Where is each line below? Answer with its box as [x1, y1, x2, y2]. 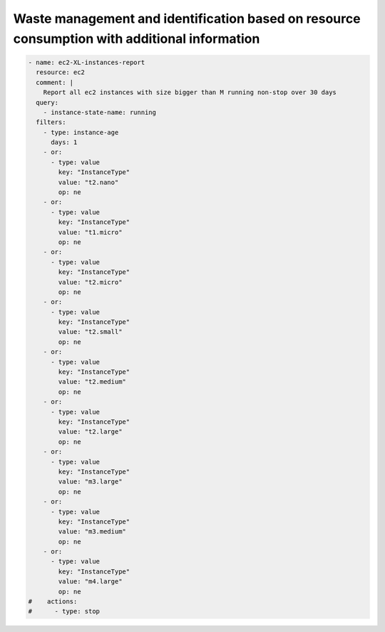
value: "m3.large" [58, 478, 123, 486]
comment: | [36, 78, 74, 86]
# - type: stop [28, 607, 100, 616]
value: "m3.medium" [58, 528, 126, 536]
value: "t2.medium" [58, 378, 126, 386]
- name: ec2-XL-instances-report [28, 58, 145, 66]
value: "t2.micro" [58, 278, 123, 286]
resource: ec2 [36, 68, 86, 76]
